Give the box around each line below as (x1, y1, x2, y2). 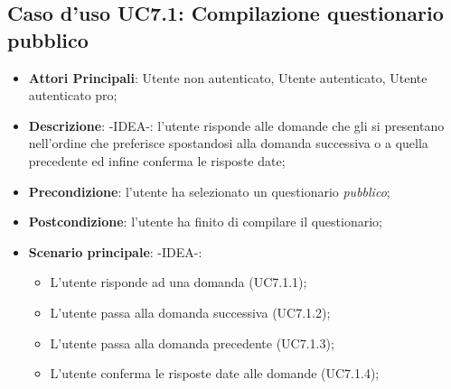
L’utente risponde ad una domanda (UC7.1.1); (50, 273, 307, 292)
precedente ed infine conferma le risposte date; (28, 151, 286, 170)
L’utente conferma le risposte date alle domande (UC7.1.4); (50, 364, 380, 383)
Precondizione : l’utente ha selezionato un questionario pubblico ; (28, 181, 390, 200)
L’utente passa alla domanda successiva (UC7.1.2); (50, 302, 331, 321)
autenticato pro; (28, 86, 117, 105)
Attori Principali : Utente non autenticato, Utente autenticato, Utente (28, 68, 428, 87)
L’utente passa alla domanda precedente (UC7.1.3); (50, 333, 334, 352)
